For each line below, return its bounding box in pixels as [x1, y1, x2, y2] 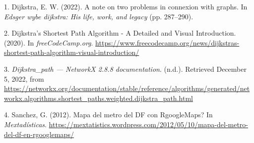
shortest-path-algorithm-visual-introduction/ [4, 47, 139, 57]
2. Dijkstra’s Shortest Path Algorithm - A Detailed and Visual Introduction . [4, 28, 236, 38]
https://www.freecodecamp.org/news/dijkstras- [95, 37, 240, 48]
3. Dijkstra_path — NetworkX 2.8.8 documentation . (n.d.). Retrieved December [4, 63, 247, 74]
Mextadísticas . [4, 119, 47, 129]
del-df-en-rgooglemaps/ [4, 129, 74, 139]
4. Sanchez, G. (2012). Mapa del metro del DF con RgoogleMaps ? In [4, 109, 213, 120]
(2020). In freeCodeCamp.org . [4, 37, 93, 48]
